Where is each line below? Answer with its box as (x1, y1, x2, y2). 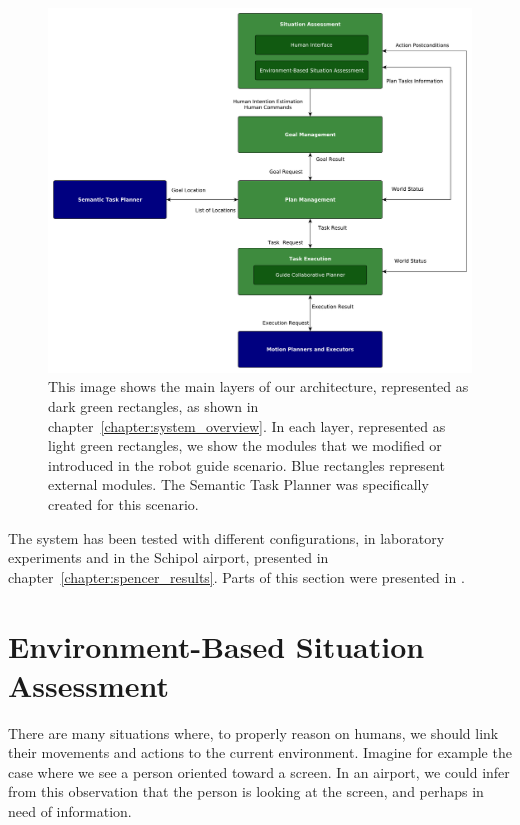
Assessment (8, 664, 170, 705)
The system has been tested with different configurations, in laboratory (8, 527, 445, 548)
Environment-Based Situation (8, 625, 425, 666)
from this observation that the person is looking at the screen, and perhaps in (8, 781, 484, 802)
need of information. (8, 801, 132, 821)
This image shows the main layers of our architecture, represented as (48, 376, 469, 397)
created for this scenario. (48, 493, 199, 514)
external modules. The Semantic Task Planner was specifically (48, 474, 429, 495)
